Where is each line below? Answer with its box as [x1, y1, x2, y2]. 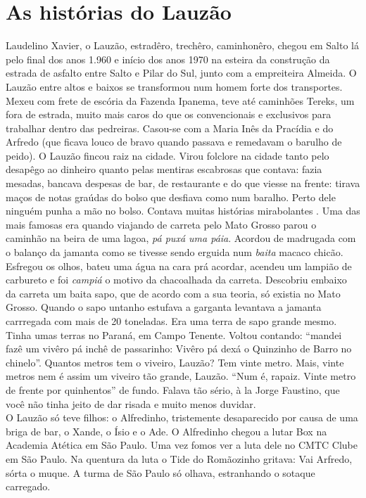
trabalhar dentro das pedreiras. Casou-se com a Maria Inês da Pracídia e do [6, 120, 334, 135]
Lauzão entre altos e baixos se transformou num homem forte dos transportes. [6, 79, 343, 94]
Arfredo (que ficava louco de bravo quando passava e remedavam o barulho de [6, 134, 342, 149]
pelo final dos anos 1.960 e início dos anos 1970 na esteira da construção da [6, 51, 330, 66]
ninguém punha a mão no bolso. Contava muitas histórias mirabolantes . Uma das [6, 203, 360, 218]
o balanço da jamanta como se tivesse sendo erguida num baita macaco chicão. [6, 245, 343, 260]
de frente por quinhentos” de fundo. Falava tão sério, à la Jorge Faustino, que [6, 382, 340, 397]
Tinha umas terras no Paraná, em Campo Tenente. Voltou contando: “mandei [6, 327, 342, 342]
